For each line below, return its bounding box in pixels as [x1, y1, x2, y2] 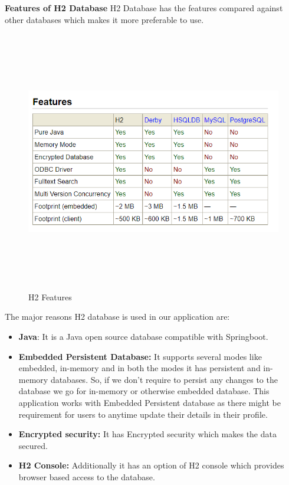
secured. [18, 439, 48, 451]
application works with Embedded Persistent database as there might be [18, 396, 281, 408]
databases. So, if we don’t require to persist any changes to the [50, 373, 278, 385]
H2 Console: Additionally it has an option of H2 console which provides [18, 459, 284, 471]
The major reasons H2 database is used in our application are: [5, 310, 230, 323]
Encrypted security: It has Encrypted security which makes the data [18, 428, 277, 440]
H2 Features [28, 290, 72, 303]
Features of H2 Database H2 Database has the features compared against [5, 2, 283, 14]
